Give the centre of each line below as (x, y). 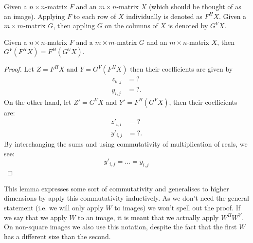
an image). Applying (35, 16)
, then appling (74, 26)
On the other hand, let (38, 102)
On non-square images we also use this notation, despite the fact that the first (120, 227)
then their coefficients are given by (181, 69)
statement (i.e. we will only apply (54, 208)
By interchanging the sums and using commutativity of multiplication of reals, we (126, 144)
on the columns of (131, 26)
